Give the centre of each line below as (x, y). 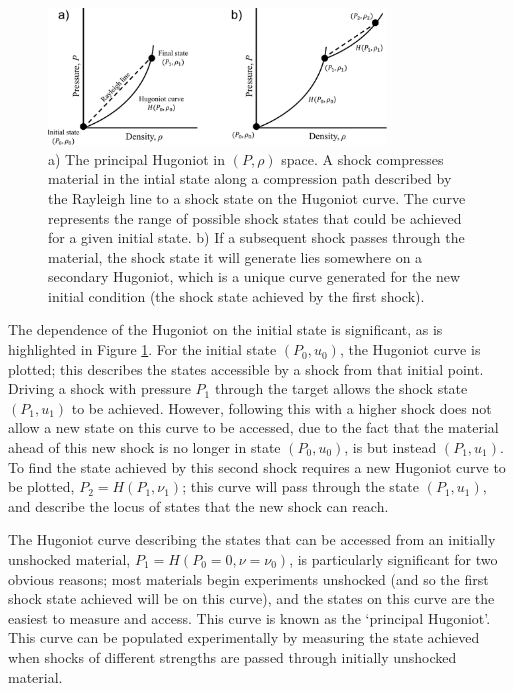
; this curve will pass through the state (300, 486)
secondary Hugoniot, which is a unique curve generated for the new (254, 276)
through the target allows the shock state (341, 388)
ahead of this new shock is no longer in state (144, 447)
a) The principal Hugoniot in (137, 158)
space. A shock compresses (362, 158)
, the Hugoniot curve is (410, 349)
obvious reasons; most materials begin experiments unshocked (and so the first (248, 578)
